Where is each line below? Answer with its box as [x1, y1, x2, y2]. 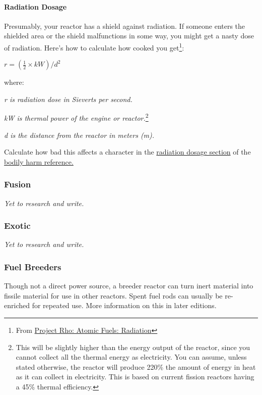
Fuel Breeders [4, 261, 61, 273]
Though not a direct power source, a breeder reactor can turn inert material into [4, 280, 253, 291]
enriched [4, 300, 30, 311]
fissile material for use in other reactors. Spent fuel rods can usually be [4, 290, 223, 301]
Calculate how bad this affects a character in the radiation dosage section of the [4, 146, 251, 157]
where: [4, 77, 24, 87]
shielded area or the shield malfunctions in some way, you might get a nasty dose [4, 30, 254, 41]
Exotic [4, 219, 31, 232]
